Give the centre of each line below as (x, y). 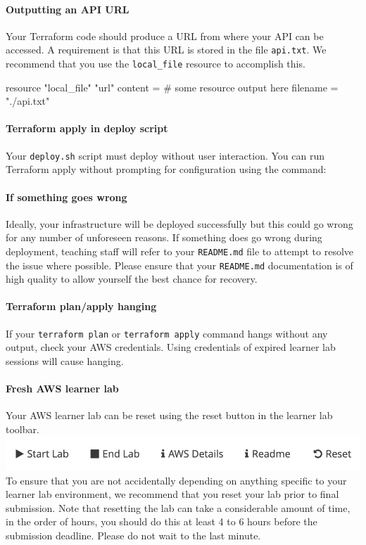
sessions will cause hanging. (65, 360)
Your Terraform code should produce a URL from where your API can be (165, 36)
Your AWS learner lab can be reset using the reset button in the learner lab (169, 415)
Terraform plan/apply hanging (81, 306)
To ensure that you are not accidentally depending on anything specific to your (176, 480)
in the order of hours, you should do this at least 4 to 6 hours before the (162, 521)
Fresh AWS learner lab (62, 389)
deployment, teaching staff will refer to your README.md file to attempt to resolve (180, 251)
